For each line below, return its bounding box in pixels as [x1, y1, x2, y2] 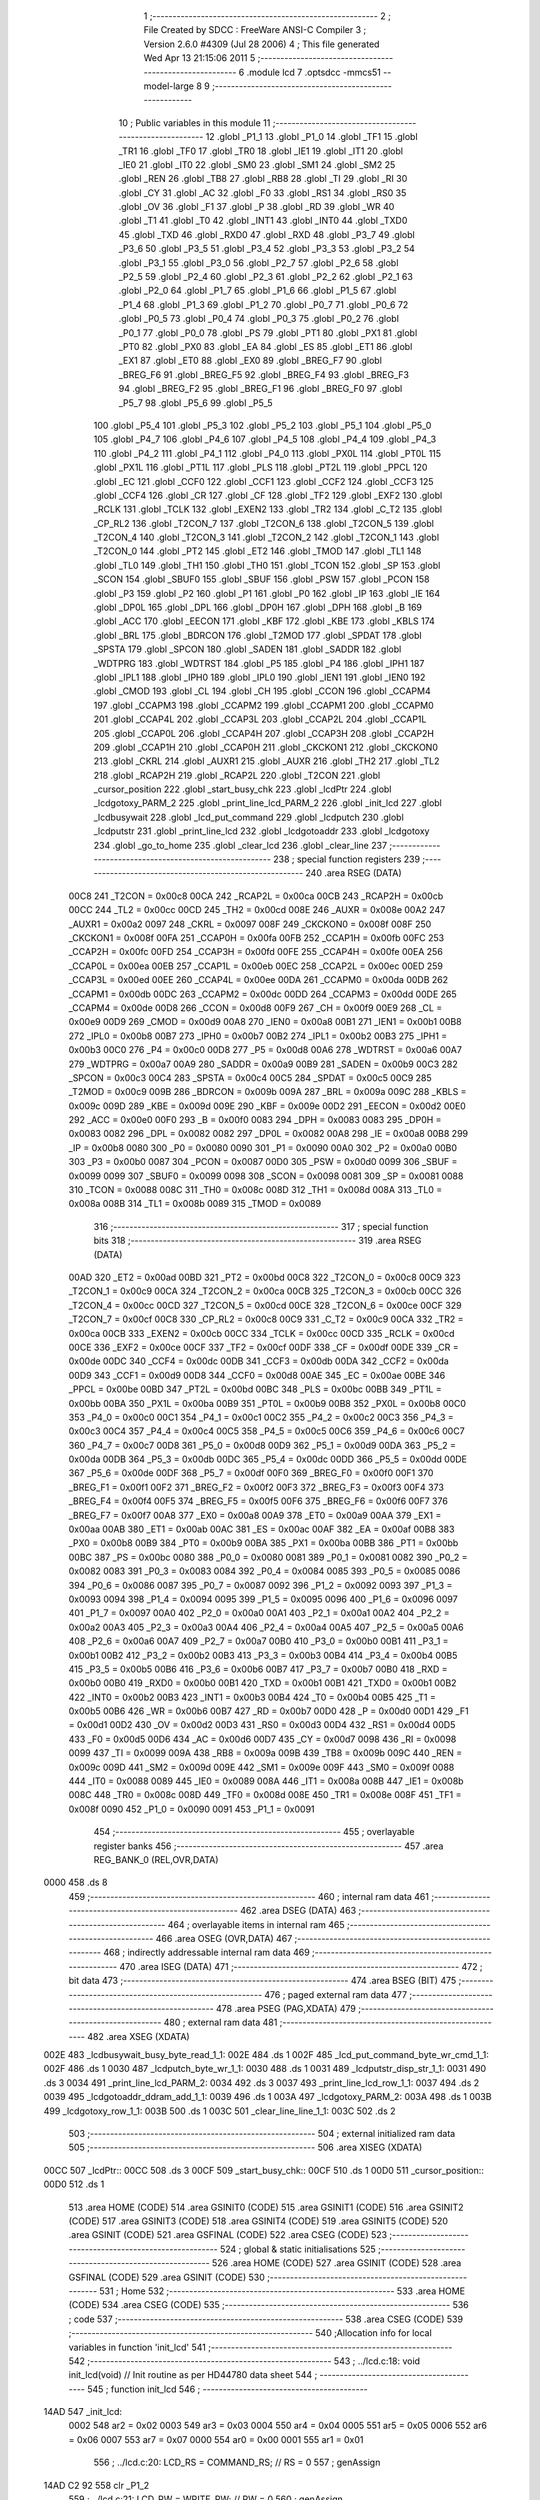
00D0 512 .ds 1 [43, 2178, 105, 2190]
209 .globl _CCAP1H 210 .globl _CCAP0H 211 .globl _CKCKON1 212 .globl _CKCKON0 [93, 741, 439, 753]
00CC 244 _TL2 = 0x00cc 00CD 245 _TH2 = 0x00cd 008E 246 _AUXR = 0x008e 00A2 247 [68, 904, 446, 916]
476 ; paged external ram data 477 [264, 1988, 408, 2000]
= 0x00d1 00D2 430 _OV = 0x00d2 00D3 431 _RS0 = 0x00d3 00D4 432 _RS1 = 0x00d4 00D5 [68, 1719, 456, 1731]
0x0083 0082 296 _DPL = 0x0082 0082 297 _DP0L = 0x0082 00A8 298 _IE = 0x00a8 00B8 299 [68, 1128, 469, 1140]
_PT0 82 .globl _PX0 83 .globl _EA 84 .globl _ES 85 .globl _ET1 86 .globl [118, 340, 413, 352]
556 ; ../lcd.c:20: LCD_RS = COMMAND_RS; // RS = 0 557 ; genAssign [93, 2456, 381, 2469]
